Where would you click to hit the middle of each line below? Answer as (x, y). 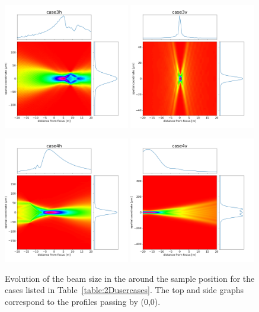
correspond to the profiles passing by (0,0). (83, 301)
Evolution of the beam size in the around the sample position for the (130, 278)
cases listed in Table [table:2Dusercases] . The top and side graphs (124, 290)
